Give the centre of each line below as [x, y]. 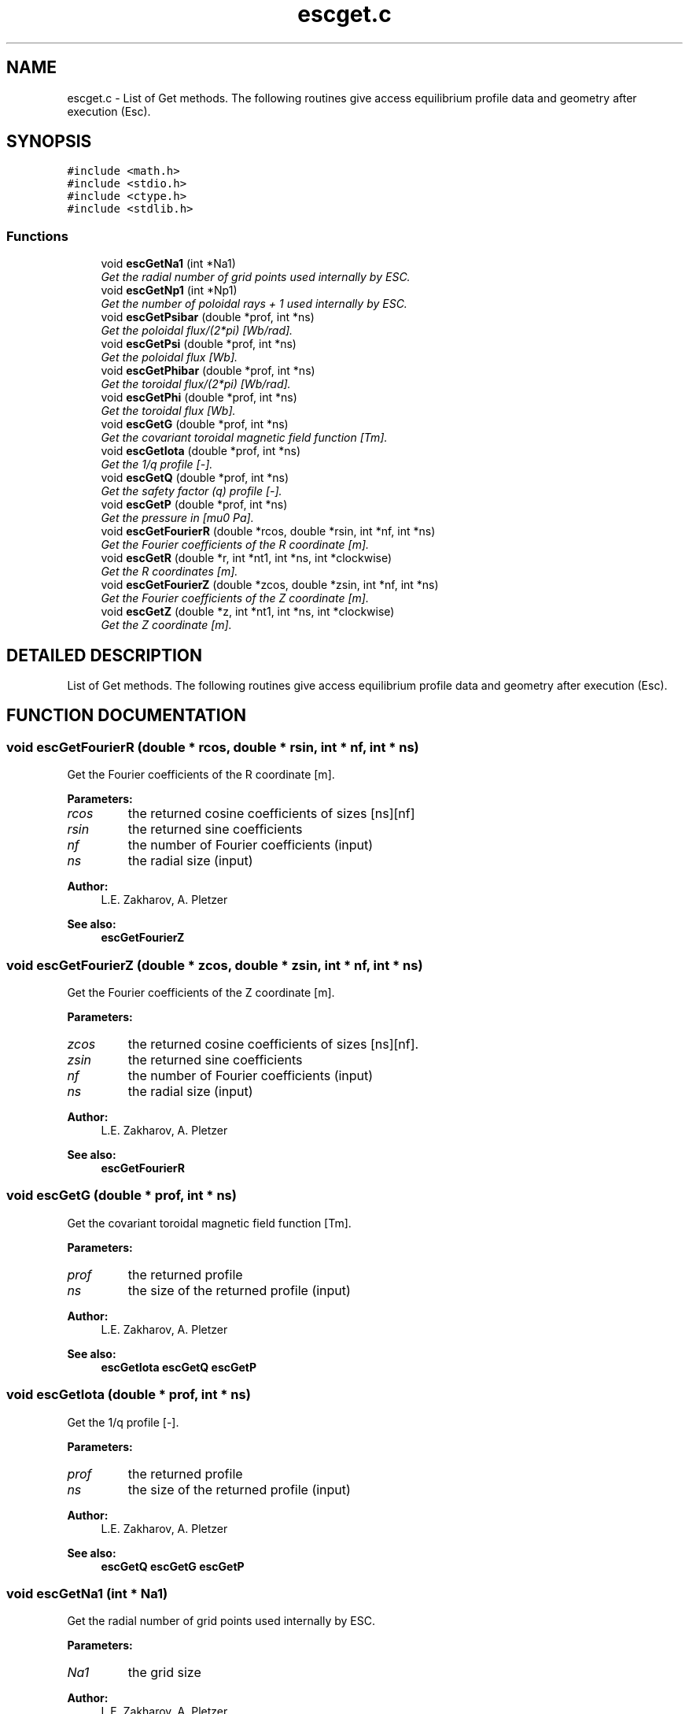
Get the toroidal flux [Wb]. [168, 411]
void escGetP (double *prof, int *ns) [194, 505]
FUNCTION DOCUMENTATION [126, 716]
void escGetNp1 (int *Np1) [169, 291]
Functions [37, 236]
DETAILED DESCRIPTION [105, 655]
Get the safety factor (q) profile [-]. [192, 491]
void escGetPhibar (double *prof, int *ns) [208, 371]
